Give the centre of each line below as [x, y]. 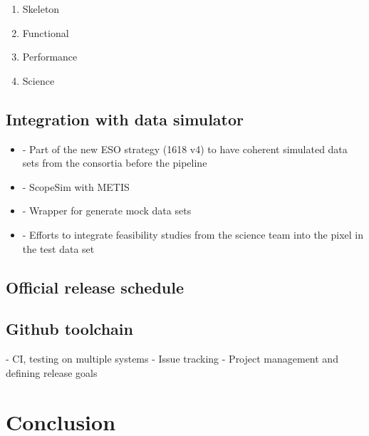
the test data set [58, 248]
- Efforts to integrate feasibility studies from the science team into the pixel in [193, 234]
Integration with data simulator [125, 119]
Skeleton [41, 9]
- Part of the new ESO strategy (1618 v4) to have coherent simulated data [185, 149]
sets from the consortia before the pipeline [115, 163]
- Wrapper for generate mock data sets [107, 211]
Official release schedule [95, 287]
